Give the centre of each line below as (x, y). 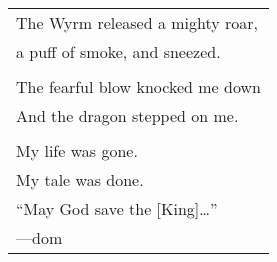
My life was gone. (77, 150)
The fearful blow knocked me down (138, 86)
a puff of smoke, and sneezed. (118, 51)
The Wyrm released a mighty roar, (137, 22)
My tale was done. (80, 179)
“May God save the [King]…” (117, 208)
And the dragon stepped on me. (127, 115)
